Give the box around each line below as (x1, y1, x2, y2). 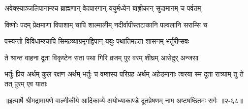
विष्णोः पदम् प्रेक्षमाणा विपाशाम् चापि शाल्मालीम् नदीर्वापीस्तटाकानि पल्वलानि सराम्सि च (4, 19, 208, 29)
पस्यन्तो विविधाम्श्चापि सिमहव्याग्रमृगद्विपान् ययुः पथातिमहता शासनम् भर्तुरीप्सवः (4, 36, 189, 46)
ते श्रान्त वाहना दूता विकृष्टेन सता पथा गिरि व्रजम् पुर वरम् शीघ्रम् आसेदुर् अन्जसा (4, 52, 199, 62)
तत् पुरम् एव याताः (4, 78, 48, 88)
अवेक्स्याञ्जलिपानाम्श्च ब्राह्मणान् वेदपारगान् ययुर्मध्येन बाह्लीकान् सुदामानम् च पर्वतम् (4, 3, 201, 13)
